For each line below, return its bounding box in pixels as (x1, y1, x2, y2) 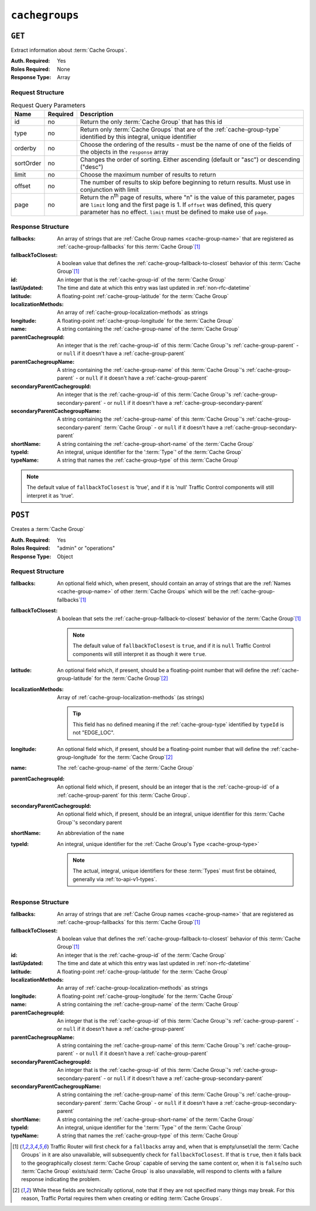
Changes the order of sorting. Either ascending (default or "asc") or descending (80, 155, 301, 164)
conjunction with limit (80, 185, 139, 194)
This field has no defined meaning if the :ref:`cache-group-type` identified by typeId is (73, 720, 284, 728)
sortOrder (14, 159, 42, 167)
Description (80, 110, 114, 118)
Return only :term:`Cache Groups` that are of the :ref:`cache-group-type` (80, 125, 281, 133)
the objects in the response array (80, 147, 169, 155)
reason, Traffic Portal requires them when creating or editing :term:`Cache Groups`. (21, 1195, 222, 1202)
